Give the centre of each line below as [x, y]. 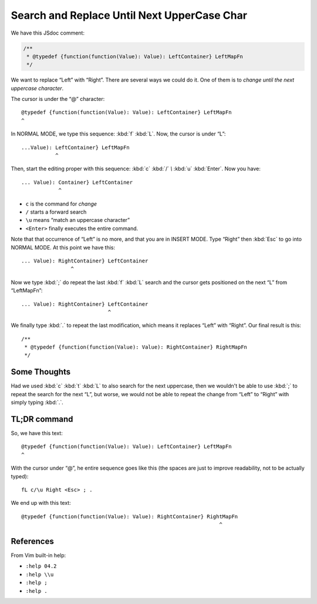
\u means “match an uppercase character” [78, 220]
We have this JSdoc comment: [48, 33]
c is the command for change [61, 204]
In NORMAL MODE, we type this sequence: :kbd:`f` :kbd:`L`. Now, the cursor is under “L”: [118, 134]
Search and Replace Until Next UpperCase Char [129, 15]
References [32, 541]
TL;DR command [42, 419]
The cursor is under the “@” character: [58, 99]
